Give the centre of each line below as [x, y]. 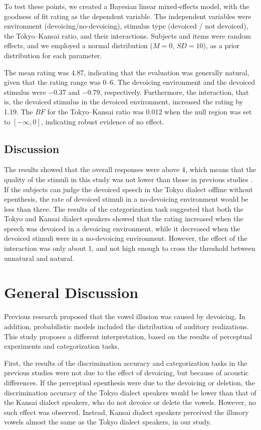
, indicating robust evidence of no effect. [102, 121]
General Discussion [71, 292]
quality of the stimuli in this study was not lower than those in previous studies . [128, 179]
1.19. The [19, 111]
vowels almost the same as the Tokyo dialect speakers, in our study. [108, 422]
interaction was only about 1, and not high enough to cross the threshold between [130, 248]
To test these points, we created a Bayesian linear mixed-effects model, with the [127, 6]
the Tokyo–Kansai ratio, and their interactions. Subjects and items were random [127, 35]
